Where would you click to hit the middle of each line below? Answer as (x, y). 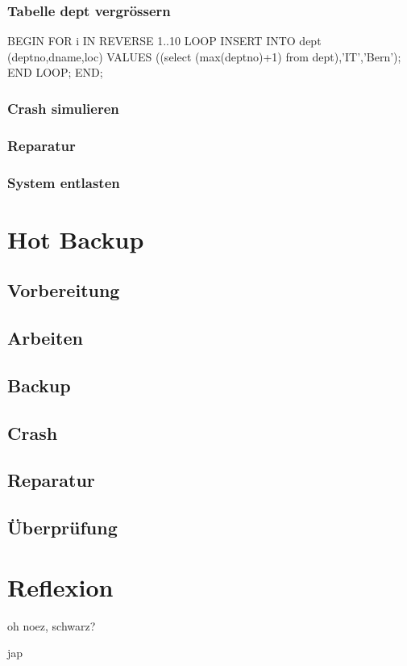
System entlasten (64, 182)
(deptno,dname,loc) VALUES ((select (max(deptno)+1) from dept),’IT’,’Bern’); (204, 56)
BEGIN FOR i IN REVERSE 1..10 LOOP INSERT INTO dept (164, 41)
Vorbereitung (64, 290)
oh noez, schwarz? (52, 625)
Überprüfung (62, 528)
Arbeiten (45, 338)
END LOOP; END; (55, 72)
